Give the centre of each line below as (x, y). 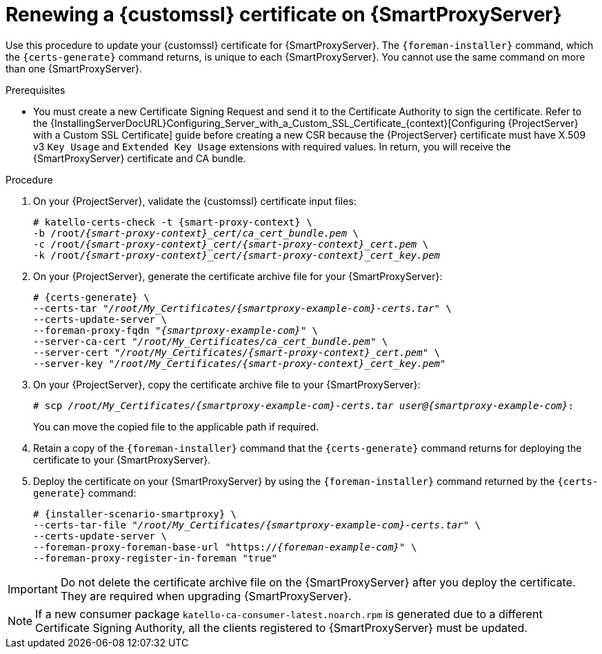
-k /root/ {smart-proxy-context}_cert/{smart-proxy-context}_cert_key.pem (237, 255)
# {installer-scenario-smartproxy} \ (135, 514)
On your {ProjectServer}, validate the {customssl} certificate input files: (195, 201)
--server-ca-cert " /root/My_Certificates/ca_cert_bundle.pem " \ (211, 341)
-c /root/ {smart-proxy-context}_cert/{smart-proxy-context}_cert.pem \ (231, 244)
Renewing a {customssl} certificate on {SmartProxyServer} (284, 14)
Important (33, 589)
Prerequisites (36, 90)
